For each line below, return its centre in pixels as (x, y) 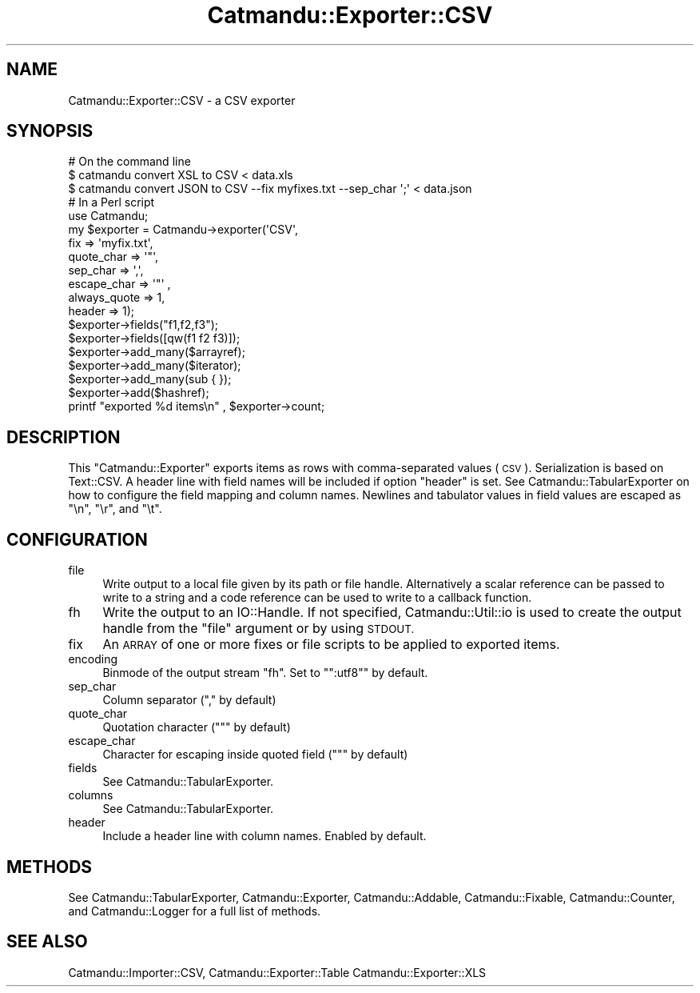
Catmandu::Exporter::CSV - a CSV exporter (182, 100)
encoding (93, 659)
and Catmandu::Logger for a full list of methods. (195, 911)
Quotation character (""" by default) (197, 727)
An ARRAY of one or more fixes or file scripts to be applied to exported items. (331, 645)
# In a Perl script (111, 202)
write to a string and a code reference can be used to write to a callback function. (317, 598)
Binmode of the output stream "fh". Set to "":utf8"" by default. (265, 673)
